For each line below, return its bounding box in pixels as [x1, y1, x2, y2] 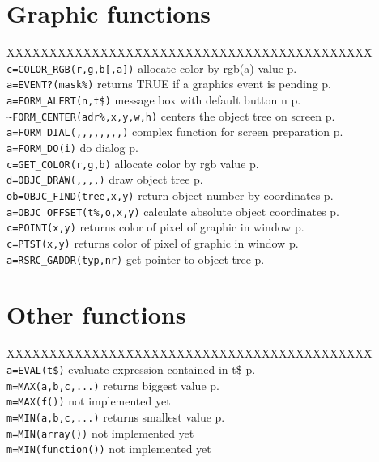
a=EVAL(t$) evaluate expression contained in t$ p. [6, 360, 256, 377]
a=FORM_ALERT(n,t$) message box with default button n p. [6, 91, 301, 108]
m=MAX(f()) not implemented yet [6, 392, 171, 409]
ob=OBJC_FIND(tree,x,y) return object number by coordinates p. [6, 186, 334, 203]
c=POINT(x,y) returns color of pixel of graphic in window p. [6, 218, 304, 235]
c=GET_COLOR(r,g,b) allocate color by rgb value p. [6, 155, 259, 172]
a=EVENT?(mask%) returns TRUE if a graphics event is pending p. [6, 75, 331, 92]
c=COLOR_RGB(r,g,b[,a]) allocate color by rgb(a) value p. [6, 59, 297, 76]
